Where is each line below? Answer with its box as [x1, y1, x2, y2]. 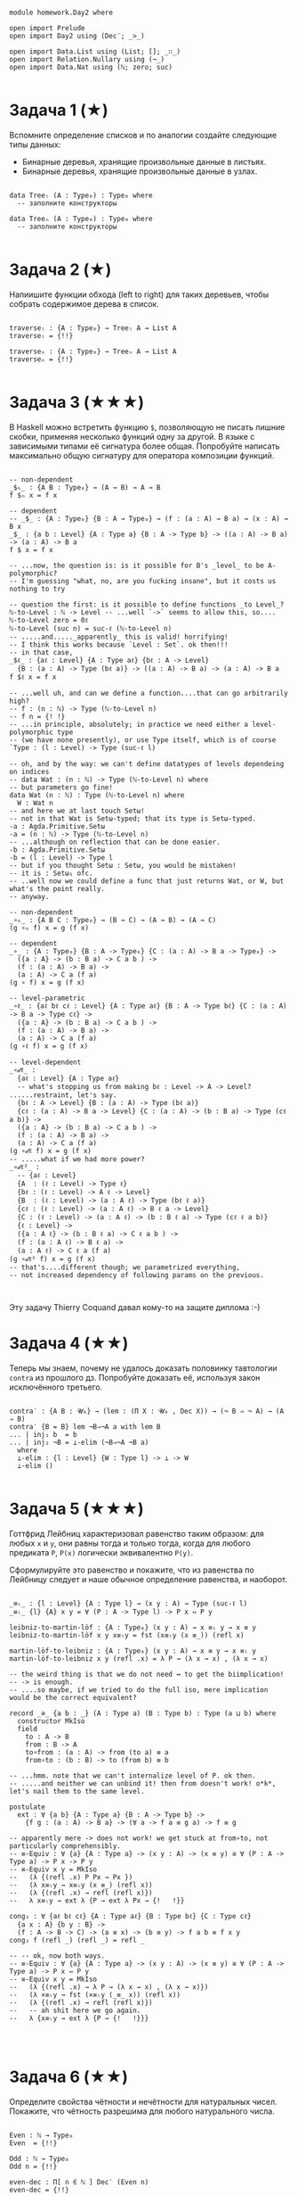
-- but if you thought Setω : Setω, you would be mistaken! [9, 861, 237, 870]
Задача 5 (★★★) [9, 1498, 144, 1519]
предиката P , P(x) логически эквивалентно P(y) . [9, 1547, 194, 1557]
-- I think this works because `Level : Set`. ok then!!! [9, 640, 229, 649]
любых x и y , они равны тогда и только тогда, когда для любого [9, 1538, 251, 1548]
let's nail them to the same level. [9, 1787, 145, 1795]
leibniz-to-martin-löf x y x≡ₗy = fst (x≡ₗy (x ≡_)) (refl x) [9, 1630, 245, 1639]
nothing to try [9, 584, 66, 593]
